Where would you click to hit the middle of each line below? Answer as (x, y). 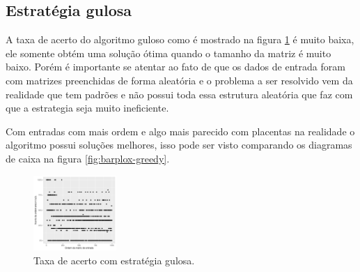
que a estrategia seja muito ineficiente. (87, 108)
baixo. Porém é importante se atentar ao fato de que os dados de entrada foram (175, 67)
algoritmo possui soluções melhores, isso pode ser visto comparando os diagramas (179, 145)
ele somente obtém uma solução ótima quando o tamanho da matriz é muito (169, 53)
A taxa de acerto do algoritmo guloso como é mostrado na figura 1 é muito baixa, (180, 39)
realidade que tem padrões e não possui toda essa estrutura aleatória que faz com (179, 94)
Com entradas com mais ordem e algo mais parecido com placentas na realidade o (180, 131)
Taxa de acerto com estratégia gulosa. (114, 260)
